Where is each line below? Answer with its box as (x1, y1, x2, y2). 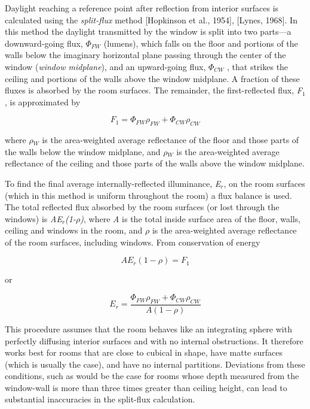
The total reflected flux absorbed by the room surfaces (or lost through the (5, 201, 280, 213)
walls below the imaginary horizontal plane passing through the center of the (5, 49, 286, 61)
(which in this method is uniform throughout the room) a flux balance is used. (5, 189, 292, 201)
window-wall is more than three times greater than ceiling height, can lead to (5, 381, 287, 393)
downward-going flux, (5, 37, 83, 49)
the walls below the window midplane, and (5, 145, 161, 157)
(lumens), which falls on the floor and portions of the (103, 37, 298, 49)
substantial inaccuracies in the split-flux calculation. (5, 393, 195, 405)
